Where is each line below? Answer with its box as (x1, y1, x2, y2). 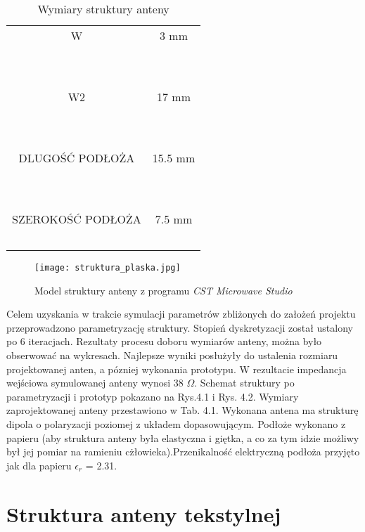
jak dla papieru (6, 458, 72, 472)
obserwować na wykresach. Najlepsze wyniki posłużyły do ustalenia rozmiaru (6, 348, 338, 363)
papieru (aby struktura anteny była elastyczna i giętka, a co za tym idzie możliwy (6, 430, 359, 445)
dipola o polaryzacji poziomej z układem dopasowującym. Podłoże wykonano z (6, 417, 346, 431)
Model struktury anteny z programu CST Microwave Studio (34, 283, 293, 297)
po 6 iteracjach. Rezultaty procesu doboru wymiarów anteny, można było (6, 334, 322, 349)
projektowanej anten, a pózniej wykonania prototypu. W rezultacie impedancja (6, 361, 347, 376)
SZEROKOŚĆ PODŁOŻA (12, 211, 141, 227)
